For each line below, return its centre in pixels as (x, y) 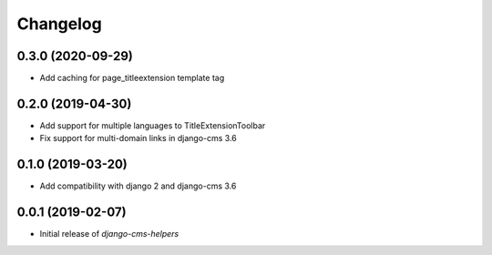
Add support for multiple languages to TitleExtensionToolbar (153, 125)
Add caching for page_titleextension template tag (132, 78)
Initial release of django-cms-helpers (109, 234)
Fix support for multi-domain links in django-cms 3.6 (138, 138)
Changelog (59, 24)
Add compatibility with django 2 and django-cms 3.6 (138, 186)
